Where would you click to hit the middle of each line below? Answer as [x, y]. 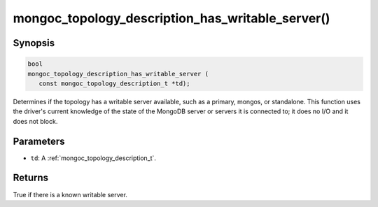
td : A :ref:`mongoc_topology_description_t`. [93, 158]
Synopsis [34, 43]
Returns [31, 178]
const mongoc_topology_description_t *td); [114, 83]
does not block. [35, 121]
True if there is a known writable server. [70, 194]
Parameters [39, 141]
